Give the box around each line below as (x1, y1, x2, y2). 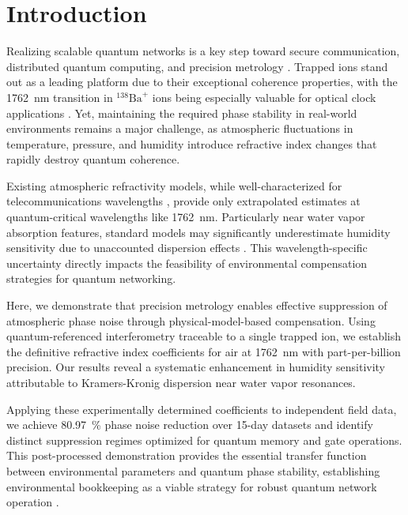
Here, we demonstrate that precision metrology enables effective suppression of (6, 297, 387, 314)
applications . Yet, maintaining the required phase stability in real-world (6, 104, 357, 121)
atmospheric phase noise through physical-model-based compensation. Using (6, 312, 376, 329)
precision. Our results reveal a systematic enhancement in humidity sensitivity (6, 359, 386, 375)
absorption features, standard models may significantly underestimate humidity (6, 224, 391, 240)
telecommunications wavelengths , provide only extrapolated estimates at (6, 193, 361, 209)
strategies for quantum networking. (6, 270, 176, 287)
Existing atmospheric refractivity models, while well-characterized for (6, 177, 342, 194)
